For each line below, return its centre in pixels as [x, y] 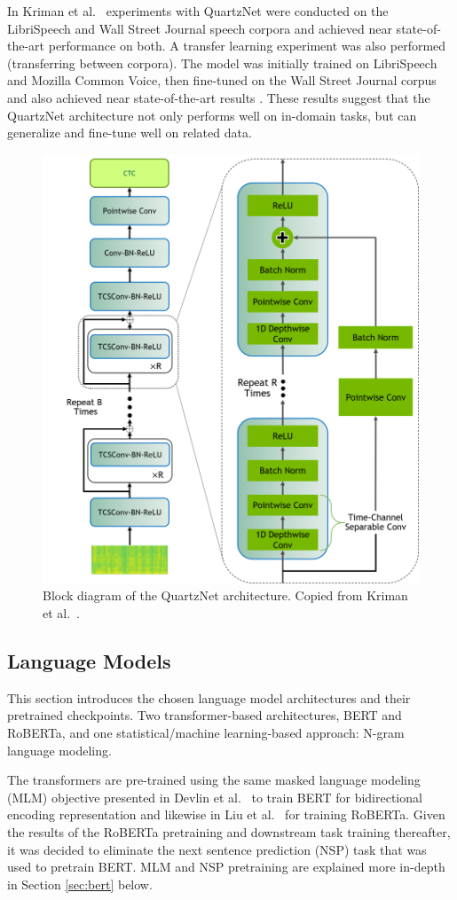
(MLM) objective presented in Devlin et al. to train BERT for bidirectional [215, 797]
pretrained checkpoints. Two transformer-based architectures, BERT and [205, 715]
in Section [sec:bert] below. [80, 884]
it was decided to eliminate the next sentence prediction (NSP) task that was [217, 849]
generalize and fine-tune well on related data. [130, 133]
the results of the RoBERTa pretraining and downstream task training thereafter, [229, 831]
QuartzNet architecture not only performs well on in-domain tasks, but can [212, 115]
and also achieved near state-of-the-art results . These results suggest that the [219, 97]
